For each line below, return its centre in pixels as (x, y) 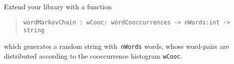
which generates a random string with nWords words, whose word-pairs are (117, 46)
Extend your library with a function (58, 6)
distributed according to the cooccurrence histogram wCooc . (93, 55)
